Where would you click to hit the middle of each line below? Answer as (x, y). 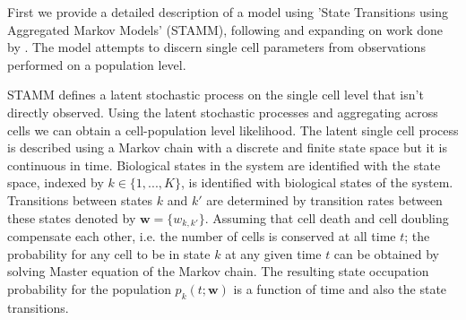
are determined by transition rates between (324, 199)
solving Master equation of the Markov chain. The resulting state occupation (218, 271)
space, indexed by (56, 182)
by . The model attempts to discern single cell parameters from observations (216, 47)
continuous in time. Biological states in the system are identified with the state (224, 164)
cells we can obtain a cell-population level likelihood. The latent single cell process (233, 130)
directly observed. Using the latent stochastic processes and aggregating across (223, 112)
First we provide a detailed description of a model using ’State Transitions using (228, 12)
